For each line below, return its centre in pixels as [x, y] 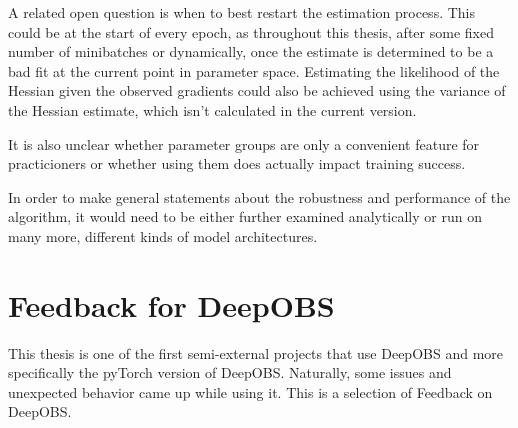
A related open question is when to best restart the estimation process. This [242, 12]
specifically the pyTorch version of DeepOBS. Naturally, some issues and [230, 372]
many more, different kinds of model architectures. [163, 235]
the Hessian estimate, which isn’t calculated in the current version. [212, 109]
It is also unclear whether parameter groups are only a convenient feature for [244, 143]
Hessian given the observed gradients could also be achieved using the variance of [257, 90]
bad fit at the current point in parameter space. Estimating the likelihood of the [254, 70]
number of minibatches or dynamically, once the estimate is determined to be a [251, 51]
